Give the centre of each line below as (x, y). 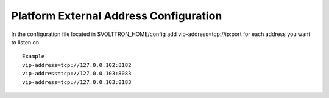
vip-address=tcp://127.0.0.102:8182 (77, 65)
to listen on (25, 42)
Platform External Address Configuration (117, 16)
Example (34, 57)
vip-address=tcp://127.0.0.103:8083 (77, 74)
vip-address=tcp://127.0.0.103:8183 (77, 82)
